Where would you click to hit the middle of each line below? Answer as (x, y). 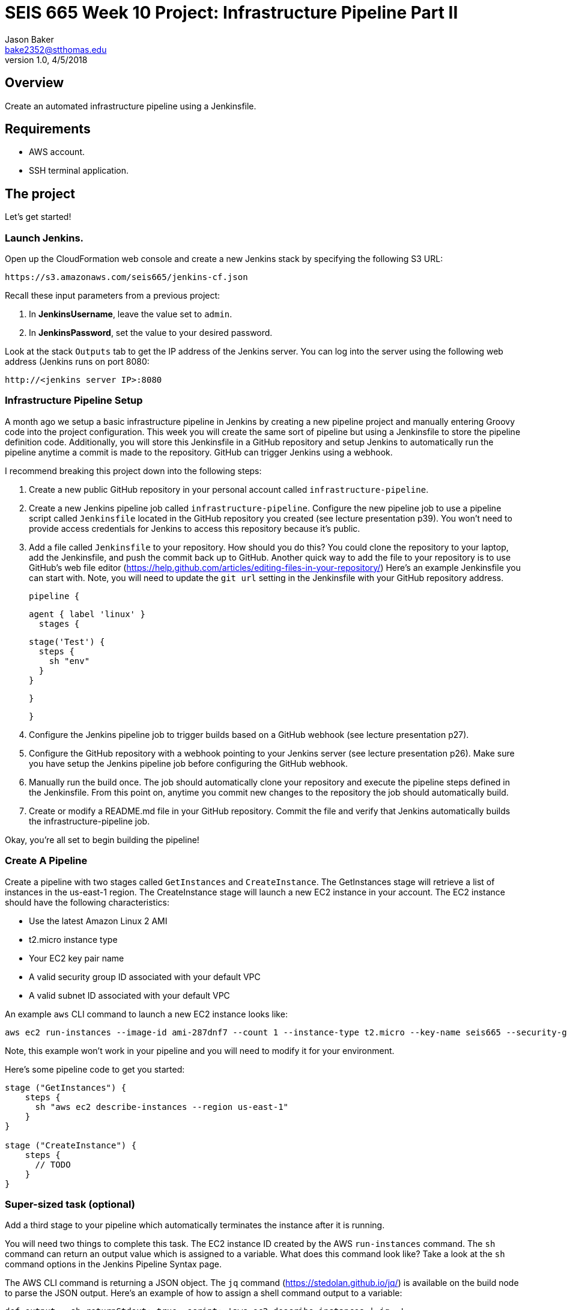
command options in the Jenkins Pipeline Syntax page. (113, 1264)
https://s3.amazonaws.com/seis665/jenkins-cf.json (126, 277)
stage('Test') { (67, 641)
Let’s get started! (38, 217)
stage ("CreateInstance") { (71, 1145)
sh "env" (69, 661)
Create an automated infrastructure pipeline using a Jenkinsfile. (131, 106)
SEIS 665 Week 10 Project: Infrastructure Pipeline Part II (232, 13)
